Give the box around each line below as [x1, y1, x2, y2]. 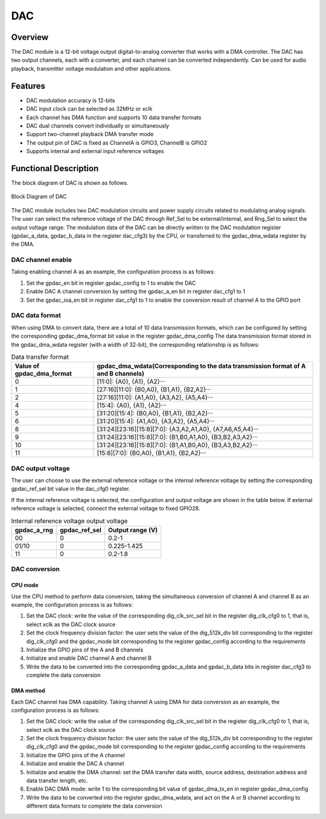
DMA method [11, 687, 45, 694]
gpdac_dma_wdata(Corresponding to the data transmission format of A [97, 362, 306, 370]
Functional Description [11, 163, 99, 174]
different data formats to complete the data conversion [26, 802, 162, 810]
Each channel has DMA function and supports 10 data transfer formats [26, 114, 202, 121]
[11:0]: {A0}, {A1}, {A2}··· [97, 377, 165, 386]
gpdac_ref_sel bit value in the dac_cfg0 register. [11, 485, 130, 492]
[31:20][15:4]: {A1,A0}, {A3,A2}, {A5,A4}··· [97, 417, 215, 426]
